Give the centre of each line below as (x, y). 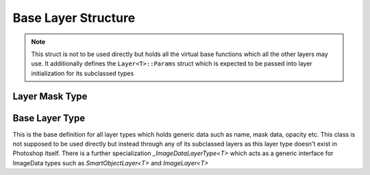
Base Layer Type (49, 118)
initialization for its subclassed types (83, 73)
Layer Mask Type (50, 96)
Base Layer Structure (74, 18)
